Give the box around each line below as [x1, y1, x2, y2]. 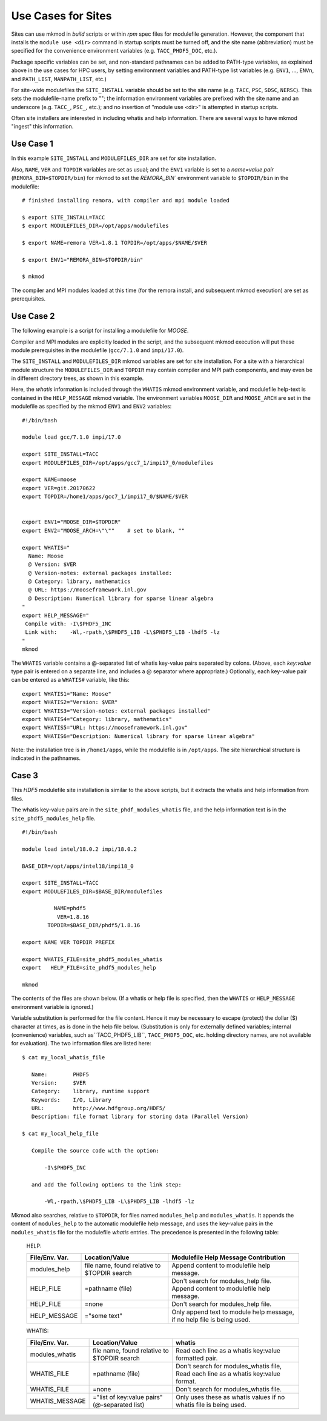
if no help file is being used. [171, 1316, 251, 1324]
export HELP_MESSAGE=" [22, 612, 90, 619]
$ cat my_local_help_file [22, 1130, 99, 1137]
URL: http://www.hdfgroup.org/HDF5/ [31, 1105, 166, 1112]
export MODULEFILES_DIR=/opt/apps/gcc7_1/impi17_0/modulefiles [22, 459, 214, 466]
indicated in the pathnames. [11, 754, 81, 762]
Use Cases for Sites [11, 9, 112, 22]
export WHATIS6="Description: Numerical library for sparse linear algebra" [22, 733, 256, 739]
